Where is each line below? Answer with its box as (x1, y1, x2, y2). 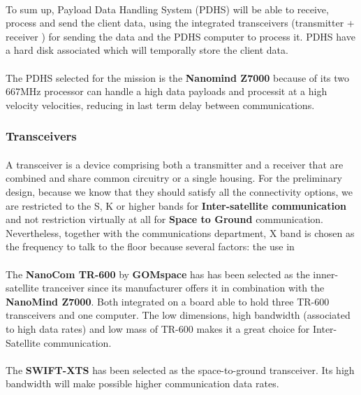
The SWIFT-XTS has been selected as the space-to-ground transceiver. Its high (6, 362, 355, 377)
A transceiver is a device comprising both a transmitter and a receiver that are (6, 157, 344, 171)
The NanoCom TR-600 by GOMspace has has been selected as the (6, 266, 310, 281)
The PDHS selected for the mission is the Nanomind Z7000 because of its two (6, 70, 350, 85)
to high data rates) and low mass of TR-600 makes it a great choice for (6, 321, 310, 336)
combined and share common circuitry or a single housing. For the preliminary (6, 171, 342, 185)
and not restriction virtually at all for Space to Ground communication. (6, 212, 323, 227)
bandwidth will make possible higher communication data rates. (6, 376, 279, 391)
